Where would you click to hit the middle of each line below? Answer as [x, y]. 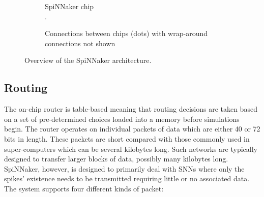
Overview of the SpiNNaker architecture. [88, 60]
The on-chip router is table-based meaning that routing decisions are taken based [131, 109]
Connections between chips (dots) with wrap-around [126, 33]
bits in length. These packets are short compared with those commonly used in [127, 138]
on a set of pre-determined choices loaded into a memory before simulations [122, 119]
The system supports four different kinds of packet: [84, 188]
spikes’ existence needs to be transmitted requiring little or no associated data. [127, 178]
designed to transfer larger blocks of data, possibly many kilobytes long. [116, 159]
